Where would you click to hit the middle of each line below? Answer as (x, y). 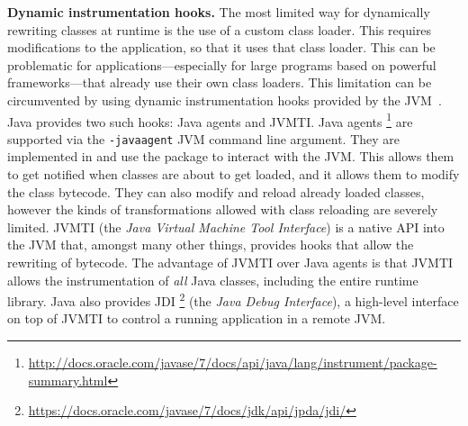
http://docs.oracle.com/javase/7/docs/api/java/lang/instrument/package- (233, 363)
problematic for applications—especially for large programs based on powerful (222, 64)
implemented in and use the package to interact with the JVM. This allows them (231, 156)
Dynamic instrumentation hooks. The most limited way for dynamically (219, 12)
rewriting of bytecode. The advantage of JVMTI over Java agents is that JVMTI (230, 263)
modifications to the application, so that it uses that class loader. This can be (221, 47)
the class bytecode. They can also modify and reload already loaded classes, (216, 191)
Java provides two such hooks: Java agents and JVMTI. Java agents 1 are (210, 120)
